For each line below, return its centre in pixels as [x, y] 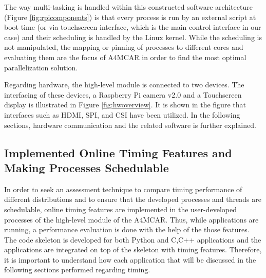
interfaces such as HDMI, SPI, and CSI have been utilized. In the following [122, 114]
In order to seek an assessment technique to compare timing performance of [123, 189]
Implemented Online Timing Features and [118, 152]
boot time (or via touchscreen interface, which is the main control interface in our [133, 27]
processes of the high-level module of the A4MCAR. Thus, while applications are [131, 219]
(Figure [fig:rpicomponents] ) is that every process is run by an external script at [130, 17]
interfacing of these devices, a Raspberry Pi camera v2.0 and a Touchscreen [123, 94]
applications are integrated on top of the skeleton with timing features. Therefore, [133, 249]
